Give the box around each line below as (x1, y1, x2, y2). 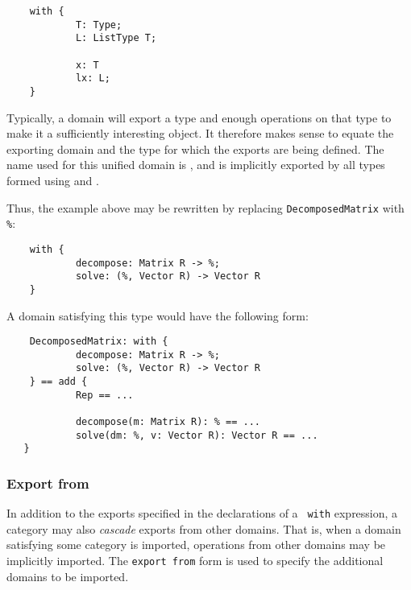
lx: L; (75, 72, 110, 85)
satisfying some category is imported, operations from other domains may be (6, 536, 386, 553)
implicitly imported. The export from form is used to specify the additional (6, 552, 384, 569)
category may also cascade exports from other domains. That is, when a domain (6, 520, 401, 537)
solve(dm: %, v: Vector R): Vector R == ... (75, 429, 318, 441)
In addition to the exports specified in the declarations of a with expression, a (6, 505, 398, 522)
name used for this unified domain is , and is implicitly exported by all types (6, 156, 385, 173)
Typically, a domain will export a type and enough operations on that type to (6, 109, 392, 126)
